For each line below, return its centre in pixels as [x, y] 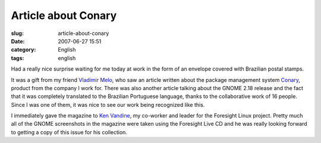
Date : [18, 41]
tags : [18, 58]
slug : [17, 33]
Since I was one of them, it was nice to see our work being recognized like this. [108, 104]
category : [23, 50]
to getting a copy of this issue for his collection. [69, 132]
